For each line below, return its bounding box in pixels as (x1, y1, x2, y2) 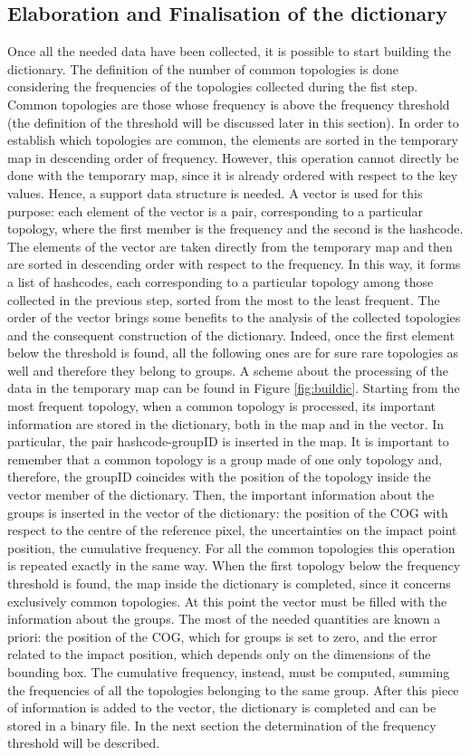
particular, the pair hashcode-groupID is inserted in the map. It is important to (7, 432, 449, 451)
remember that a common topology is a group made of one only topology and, (7, 449, 443, 468)
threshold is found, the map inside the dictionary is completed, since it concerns (7, 574, 451, 593)
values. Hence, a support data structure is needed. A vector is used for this (7, 183, 423, 202)
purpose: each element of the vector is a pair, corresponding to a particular (7, 201, 424, 220)
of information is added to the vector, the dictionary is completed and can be (7, 698, 436, 717)
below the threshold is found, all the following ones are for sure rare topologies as (7, 343, 459, 362)
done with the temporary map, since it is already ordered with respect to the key (7, 166, 458, 185)
